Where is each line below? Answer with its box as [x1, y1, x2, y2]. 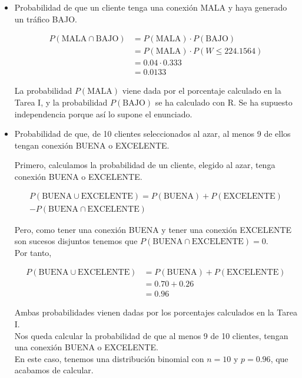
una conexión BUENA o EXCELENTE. [14, 341, 158, 353]
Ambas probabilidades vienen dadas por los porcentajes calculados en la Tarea [14, 306, 297, 318]
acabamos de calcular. [14, 364, 94, 376]
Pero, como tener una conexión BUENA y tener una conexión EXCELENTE [14, 223, 292, 235]
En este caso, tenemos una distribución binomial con [14, 352, 204, 364]
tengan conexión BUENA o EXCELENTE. [14, 139, 170, 151]
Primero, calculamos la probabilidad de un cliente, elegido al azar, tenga [14, 159, 276, 171]
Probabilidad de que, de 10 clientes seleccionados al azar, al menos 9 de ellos [14, 127, 291, 140]
